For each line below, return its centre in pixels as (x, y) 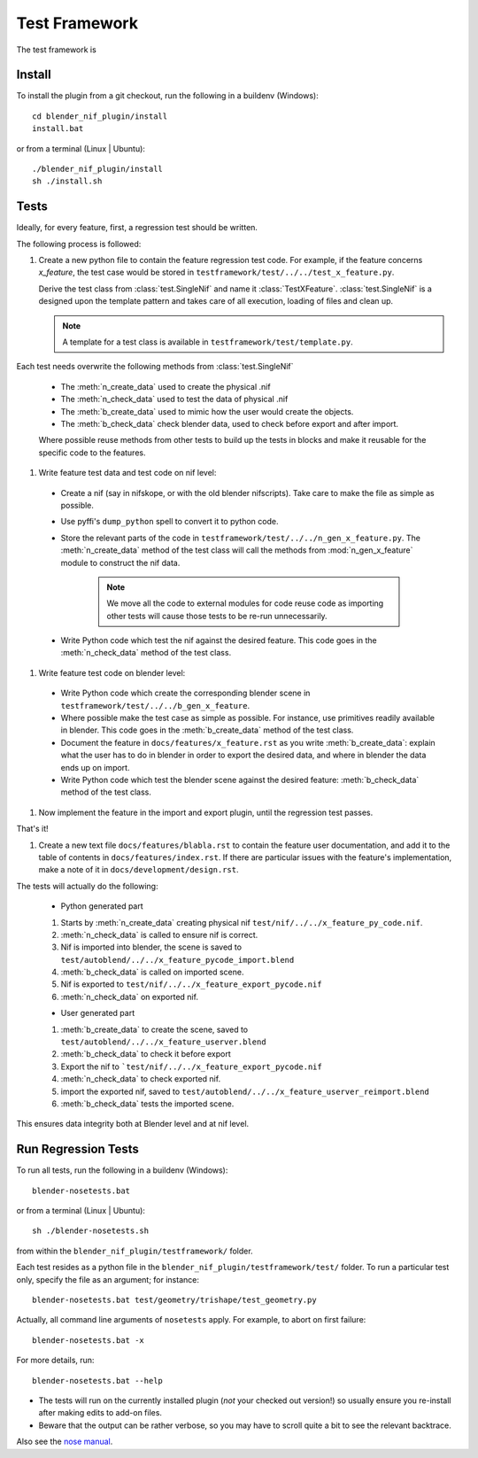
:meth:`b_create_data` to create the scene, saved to (154, 1029)
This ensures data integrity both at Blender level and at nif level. (133, 1124)
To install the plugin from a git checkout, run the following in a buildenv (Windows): (167, 96)
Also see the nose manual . (65, 1442)
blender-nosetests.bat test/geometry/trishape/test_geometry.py (175, 1300)
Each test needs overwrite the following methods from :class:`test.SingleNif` (155, 367)
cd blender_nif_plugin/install (100, 116)
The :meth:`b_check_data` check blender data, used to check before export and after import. (229, 424)
